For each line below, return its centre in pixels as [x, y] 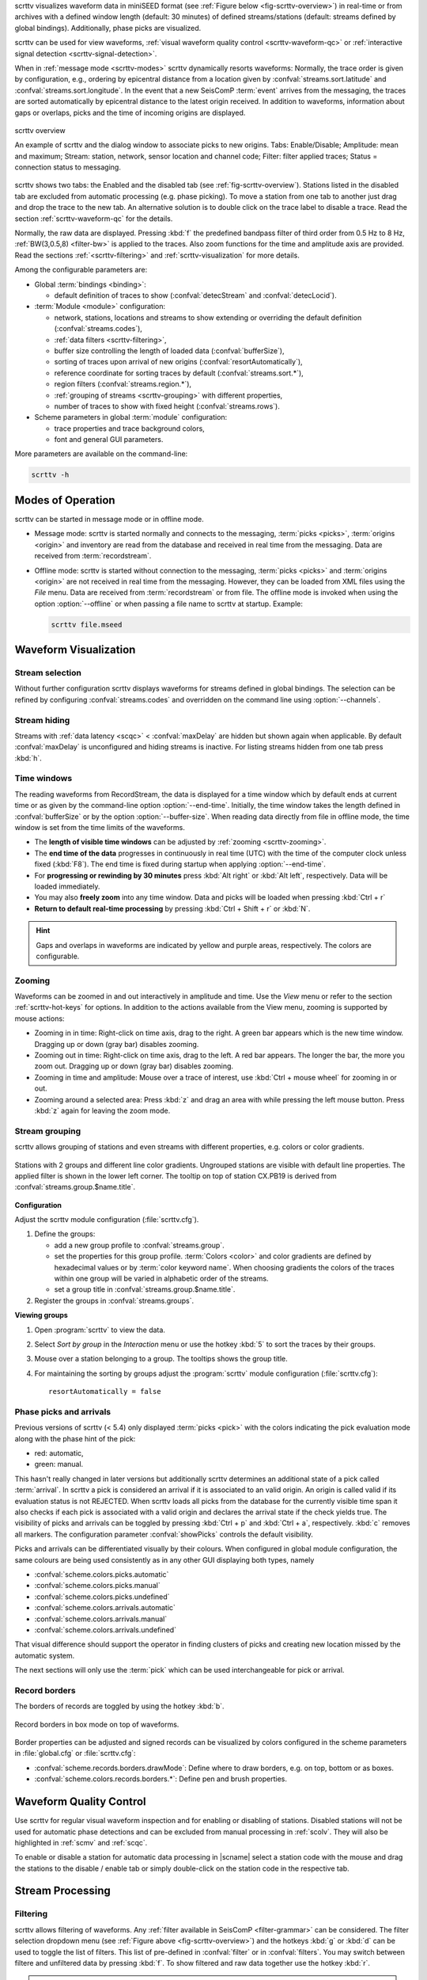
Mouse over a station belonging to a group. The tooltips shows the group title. [161, 1359]
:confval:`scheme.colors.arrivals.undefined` [106, 1630]
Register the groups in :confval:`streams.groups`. [114, 1300]
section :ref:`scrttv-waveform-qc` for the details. [94, 219]
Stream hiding [42, 720]
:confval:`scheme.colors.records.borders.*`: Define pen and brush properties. [161, 1779]
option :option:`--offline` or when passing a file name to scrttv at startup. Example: [169, 604]
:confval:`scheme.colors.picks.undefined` [102, 1597]
